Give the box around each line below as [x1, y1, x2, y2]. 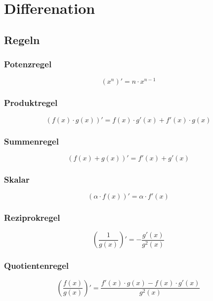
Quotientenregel [4, 259, 69, 272]
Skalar [4, 173, 30, 185]
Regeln [4, 32, 40, 47]
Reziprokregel [4, 211, 60, 224]
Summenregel [4, 135, 59, 147]
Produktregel [4, 97, 58, 109]
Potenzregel [4, 58, 52, 70]
